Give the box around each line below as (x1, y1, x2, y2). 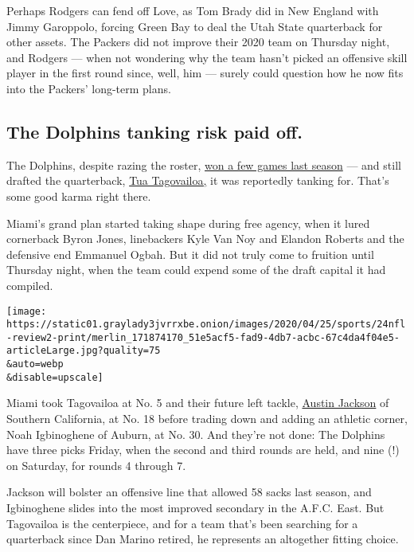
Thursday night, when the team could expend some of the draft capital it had (6, 261, 386, 278)
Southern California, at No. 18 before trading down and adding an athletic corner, (6, 410, 408, 427)
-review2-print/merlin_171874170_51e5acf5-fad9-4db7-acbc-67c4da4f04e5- (6, 331, 400, 343)
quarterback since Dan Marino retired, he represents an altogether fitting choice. (6, 530, 399, 547)
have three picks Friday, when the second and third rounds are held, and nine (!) (6, 441, 400, 458)
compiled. (6, 276, 53, 293)
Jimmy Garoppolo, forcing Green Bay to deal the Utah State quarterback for (6, 18, 383, 34)
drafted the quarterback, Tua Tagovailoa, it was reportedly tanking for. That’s (6, 172, 389, 189)
